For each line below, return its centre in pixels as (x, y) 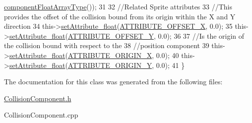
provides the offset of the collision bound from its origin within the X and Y (120, 16)
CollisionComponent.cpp (41, 115)
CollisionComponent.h (38, 98)
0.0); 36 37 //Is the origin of (201, 35)
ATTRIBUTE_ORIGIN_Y (110, 65)
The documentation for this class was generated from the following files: (113, 82)
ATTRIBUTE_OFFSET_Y (111, 35)
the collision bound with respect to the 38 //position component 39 (107, 45)
